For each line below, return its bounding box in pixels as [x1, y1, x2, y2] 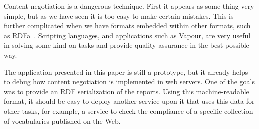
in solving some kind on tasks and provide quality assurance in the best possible [4, 40, 249, 50]
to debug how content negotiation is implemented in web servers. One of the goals [4, 76, 255, 87]
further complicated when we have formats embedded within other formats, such [4, 20, 251, 31]
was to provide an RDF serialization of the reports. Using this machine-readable [4, 86, 249, 96]
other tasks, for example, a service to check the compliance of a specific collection [4, 105, 253, 116]
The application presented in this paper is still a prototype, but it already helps [4, 66, 248, 77]
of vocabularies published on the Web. [4, 115, 121, 126]
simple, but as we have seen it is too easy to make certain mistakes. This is [4, 10, 234, 21]
